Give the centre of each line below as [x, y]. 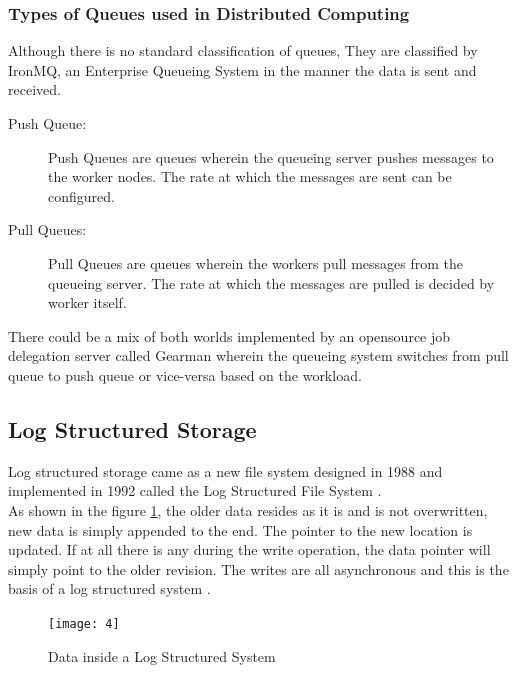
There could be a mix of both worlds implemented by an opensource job [229, 335]
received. [34, 89]
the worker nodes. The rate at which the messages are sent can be [250, 176]
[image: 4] [84, 623]
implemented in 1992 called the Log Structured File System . [195, 490]
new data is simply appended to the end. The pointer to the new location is [240, 529]
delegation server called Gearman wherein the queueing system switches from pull [258, 355]
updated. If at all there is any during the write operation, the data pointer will [249, 549]
